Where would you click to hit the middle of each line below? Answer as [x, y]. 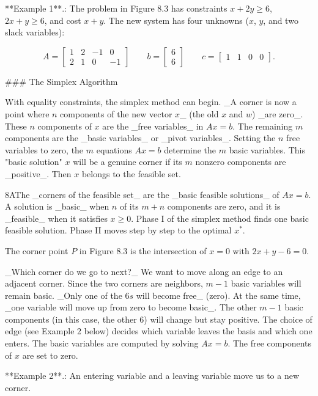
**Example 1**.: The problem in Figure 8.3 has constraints [116, 8]
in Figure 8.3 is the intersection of [143, 250]
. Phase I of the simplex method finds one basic [220, 218]
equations [114, 149]
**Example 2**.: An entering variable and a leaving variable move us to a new [152, 376]
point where [27, 113]
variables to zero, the [44, 149]
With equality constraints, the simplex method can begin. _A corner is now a [151, 102]
